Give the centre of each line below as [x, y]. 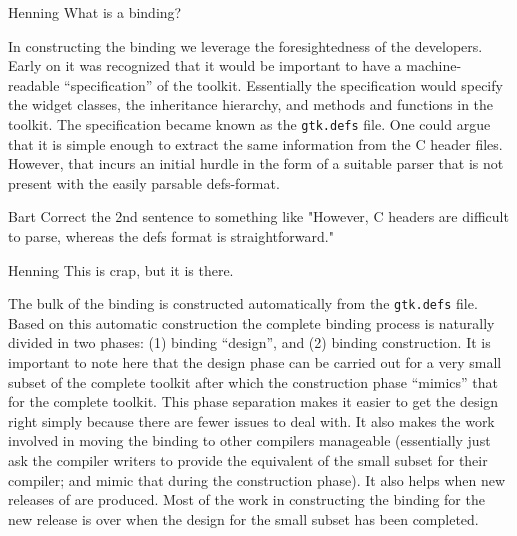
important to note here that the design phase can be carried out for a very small [255, 362]
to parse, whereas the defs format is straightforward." [171, 236]
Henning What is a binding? [95, 12]
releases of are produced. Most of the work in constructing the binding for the [246, 499]
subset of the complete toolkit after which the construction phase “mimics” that [253, 381]
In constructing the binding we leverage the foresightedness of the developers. [245, 45]
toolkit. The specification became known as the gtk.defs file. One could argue [249, 123]
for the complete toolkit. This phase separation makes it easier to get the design [253, 401]
